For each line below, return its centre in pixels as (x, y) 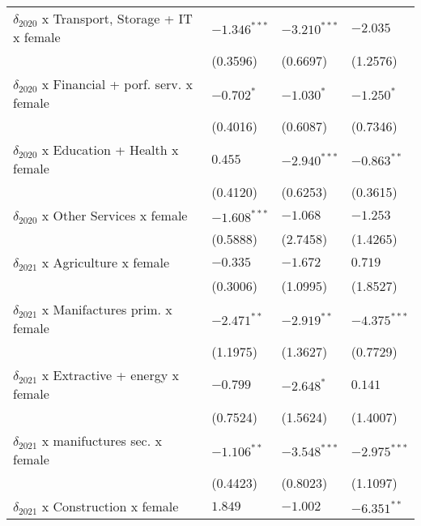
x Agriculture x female (106, 262)
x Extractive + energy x (110, 375)
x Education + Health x (110, 150)
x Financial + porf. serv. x (117, 84)
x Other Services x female (115, 215)
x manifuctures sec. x (102, 440)
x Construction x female (110, 506)
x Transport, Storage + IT (117, 18)
